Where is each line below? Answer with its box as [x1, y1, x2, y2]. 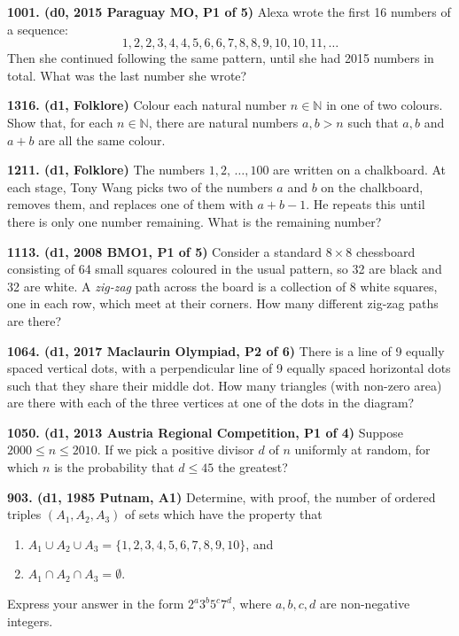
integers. [7, 611, 53, 630]
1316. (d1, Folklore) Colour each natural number [7, 96, 287, 114]
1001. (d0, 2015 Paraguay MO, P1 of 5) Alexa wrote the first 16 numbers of [7, 3, 451, 20]
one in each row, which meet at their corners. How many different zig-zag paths [7, 294, 439, 313]
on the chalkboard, [321, 177, 424, 196]
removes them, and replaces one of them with [7, 195, 253, 213]
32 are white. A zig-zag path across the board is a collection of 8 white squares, [7, 276, 438, 295]
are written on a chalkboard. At [273, 160, 447, 179]
